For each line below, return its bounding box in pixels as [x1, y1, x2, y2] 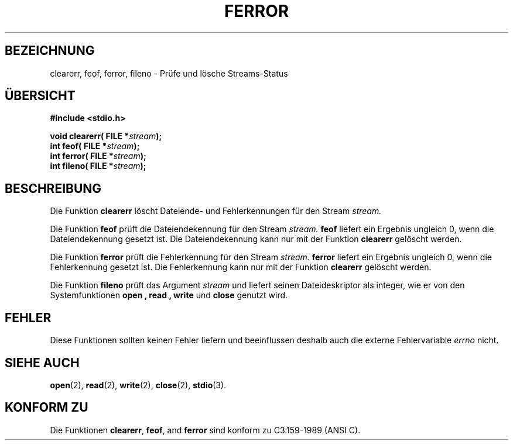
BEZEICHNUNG [5, 43, 95, 58]
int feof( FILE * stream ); [50, 141, 140, 151]
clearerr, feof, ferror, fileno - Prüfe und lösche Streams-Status [50, 68, 288, 78]
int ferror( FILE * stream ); [50, 151, 146, 161]
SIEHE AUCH [5, 355, 80, 370]
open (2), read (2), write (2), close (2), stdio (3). [50, 380, 227, 390]
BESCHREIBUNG [5, 181, 102, 196]
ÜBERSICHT [5, 88, 76, 104]
